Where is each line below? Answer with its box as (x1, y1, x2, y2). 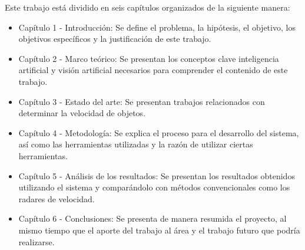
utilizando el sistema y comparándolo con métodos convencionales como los (18, 181, 290, 193)
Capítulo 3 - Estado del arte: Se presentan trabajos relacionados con (18, 95, 265, 107)
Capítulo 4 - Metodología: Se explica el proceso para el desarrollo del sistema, (18, 126, 299, 139)
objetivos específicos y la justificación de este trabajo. (18, 32, 211, 45)
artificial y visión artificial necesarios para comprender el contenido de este (18, 64, 288, 76)
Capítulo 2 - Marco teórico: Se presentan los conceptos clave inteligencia (18, 52, 279, 64)
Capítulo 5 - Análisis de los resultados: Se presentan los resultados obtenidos (18, 169, 295, 182)
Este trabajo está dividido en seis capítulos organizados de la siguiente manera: (5, 1, 290, 13)
